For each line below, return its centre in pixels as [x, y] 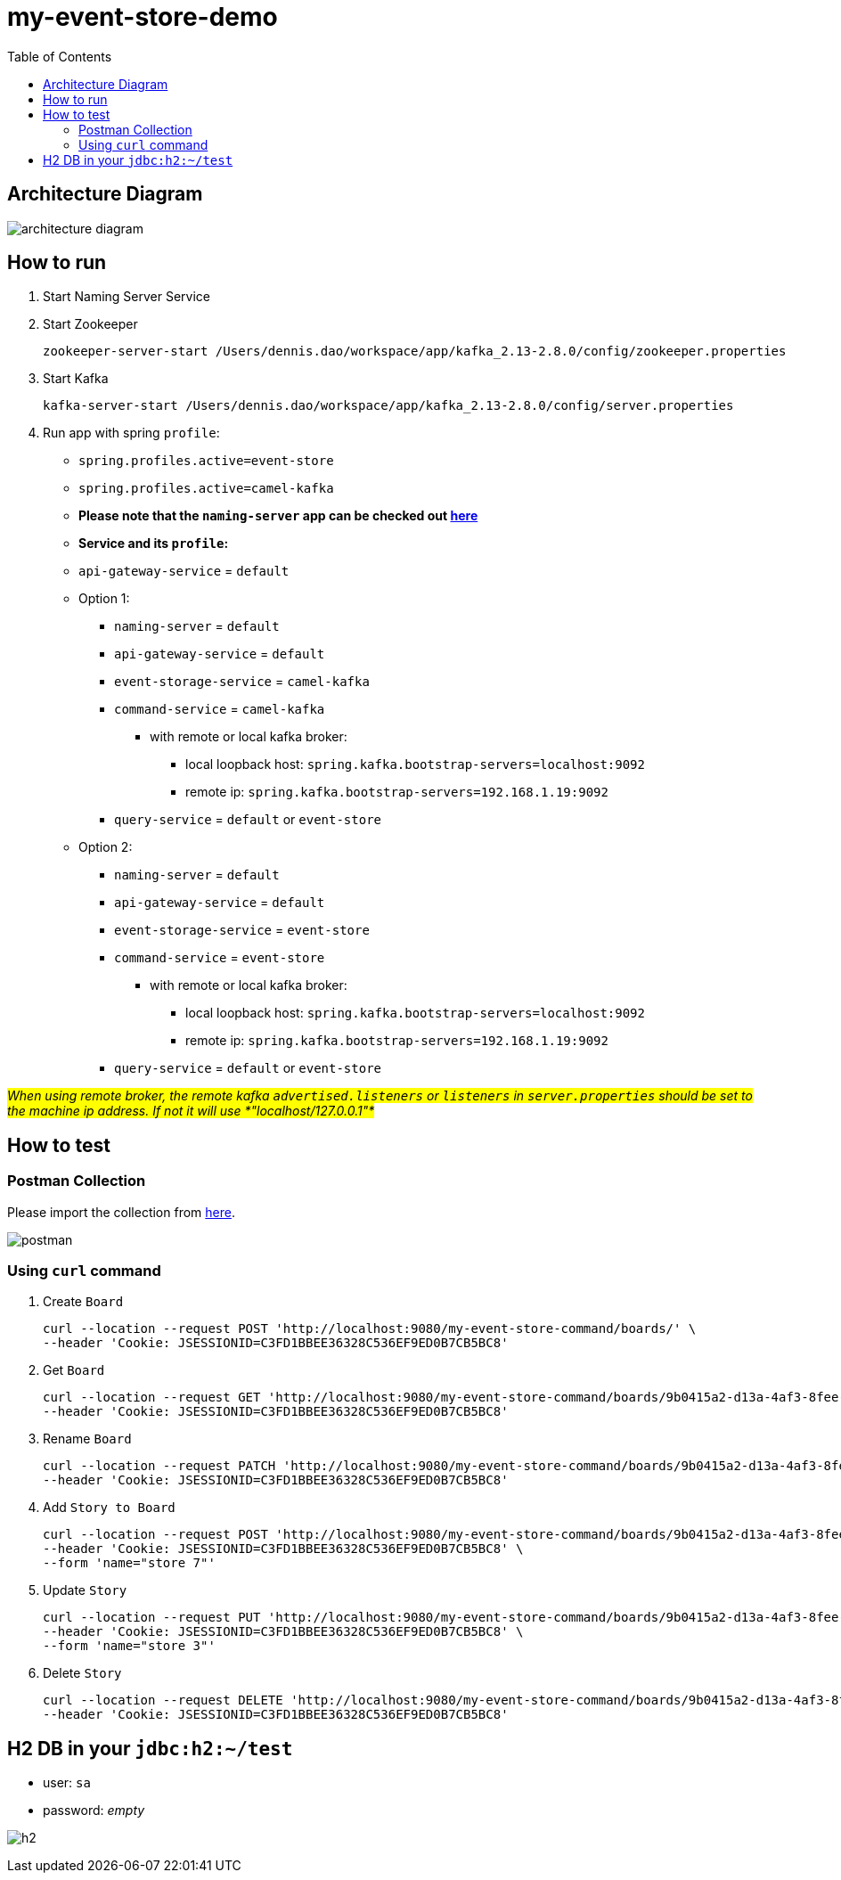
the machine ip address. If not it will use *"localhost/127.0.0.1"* [191, 1111]
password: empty [94, 1811]
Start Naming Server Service [127, 297]
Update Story [85, 1590]
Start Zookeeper [90, 324]
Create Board [83, 1302]
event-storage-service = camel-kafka [242, 682]
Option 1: [104, 599]
